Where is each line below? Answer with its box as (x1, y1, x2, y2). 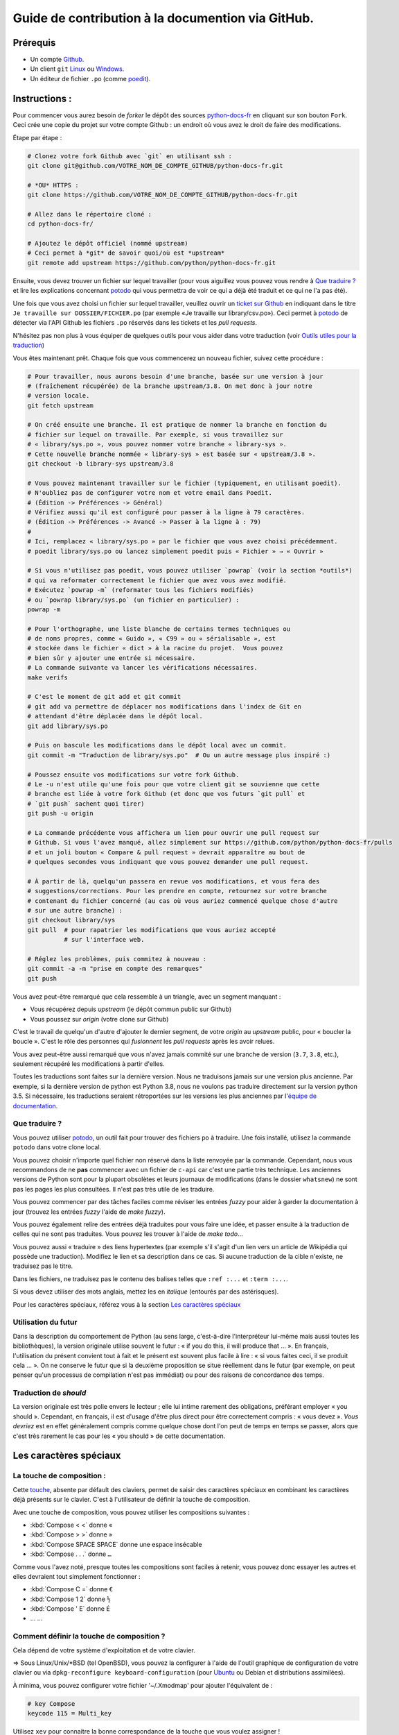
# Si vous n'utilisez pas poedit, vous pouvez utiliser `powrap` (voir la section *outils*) (27, 566, 353, 575)
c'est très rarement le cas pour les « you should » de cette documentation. (12, 1432, 226, 1440)
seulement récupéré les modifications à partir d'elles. (12, 1060, 166, 1068)
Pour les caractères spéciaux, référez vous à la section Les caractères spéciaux (12, 1300, 241, 1308)
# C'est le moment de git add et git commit (27, 693, 181, 701)
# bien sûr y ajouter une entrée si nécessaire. (27, 654, 196, 662)
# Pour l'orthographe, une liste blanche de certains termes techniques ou (27, 625, 291, 633)
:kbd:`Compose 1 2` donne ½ (30, 1595, 111, 1603)
